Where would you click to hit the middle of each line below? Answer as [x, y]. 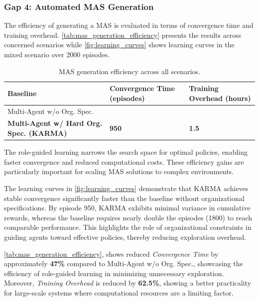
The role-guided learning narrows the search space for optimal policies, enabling [126, 152]
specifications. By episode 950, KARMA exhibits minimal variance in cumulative [127, 208]
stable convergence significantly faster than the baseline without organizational [124, 198]
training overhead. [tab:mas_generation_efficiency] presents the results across [123, 35]
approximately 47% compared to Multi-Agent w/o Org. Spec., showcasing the [124, 263]
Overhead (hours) [220, 98]
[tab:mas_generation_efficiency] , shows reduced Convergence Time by [111, 253]
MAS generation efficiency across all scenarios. [129, 71]
